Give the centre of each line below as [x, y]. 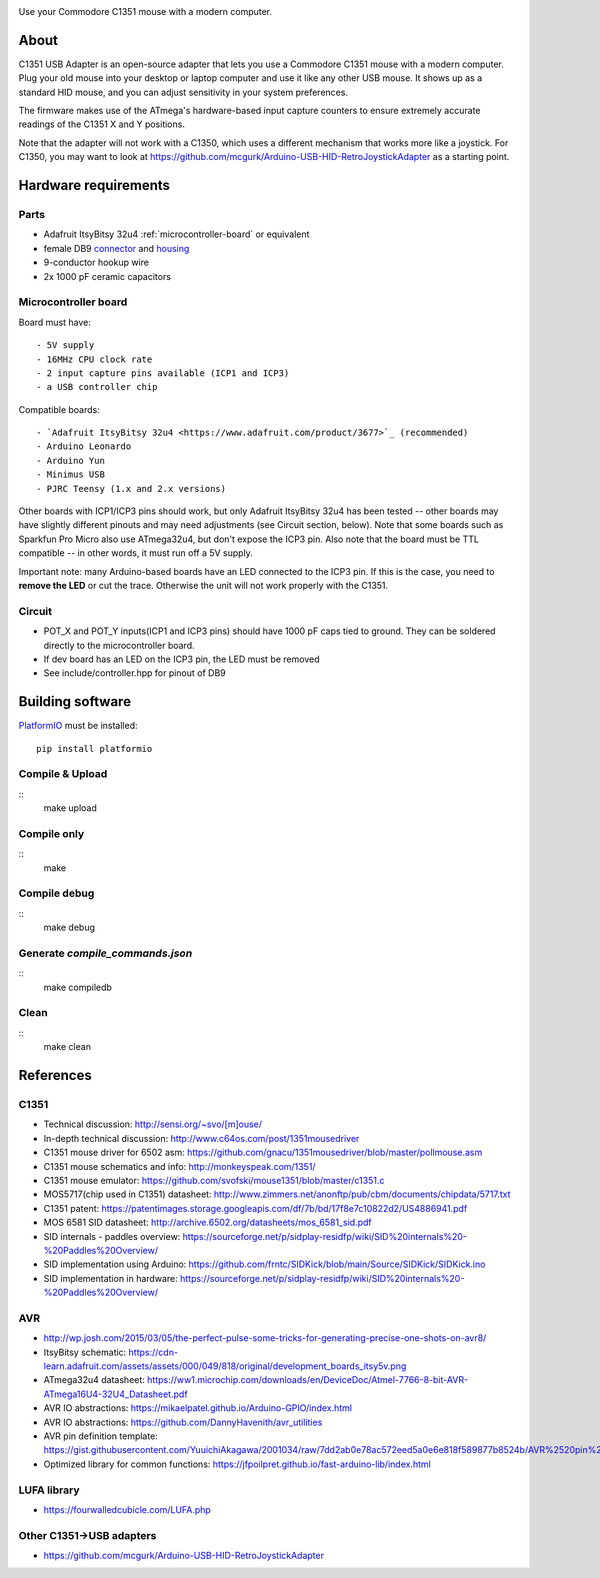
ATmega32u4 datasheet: [94, 1380]
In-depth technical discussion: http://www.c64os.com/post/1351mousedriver [201, 1138]
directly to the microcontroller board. [119, 645]
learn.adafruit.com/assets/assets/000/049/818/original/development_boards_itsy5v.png [225, 1366]
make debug [69, 927]
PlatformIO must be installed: [78, 726]
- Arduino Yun [70, 460]
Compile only [51, 833]
